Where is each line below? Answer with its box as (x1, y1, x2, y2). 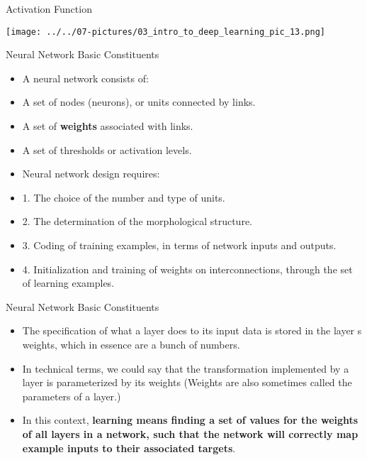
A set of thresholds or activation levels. (22, 142, 192, 157)
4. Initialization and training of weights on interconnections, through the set (22, 261, 353, 276)
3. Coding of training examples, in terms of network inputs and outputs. (22, 238, 337, 252)
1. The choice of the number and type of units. (22, 190, 225, 204)
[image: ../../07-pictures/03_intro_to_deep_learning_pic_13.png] (6, 26, 326, 37)
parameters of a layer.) (22, 388, 121, 403)
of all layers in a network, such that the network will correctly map (22, 426, 358, 441)
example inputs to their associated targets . (22, 440, 236, 455)
